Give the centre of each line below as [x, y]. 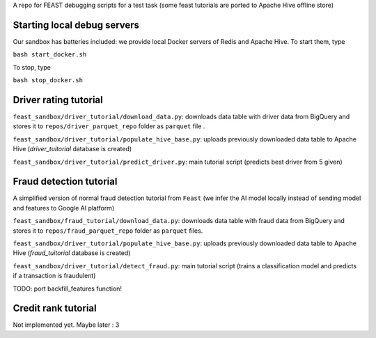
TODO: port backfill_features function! [67, 289]
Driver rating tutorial [58, 100]
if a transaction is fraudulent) [54, 276]
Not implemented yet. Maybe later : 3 [66, 325]
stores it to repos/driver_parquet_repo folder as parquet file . [109, 126]
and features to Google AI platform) [64, 208]
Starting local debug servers [76, 25]
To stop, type [32, 67]
